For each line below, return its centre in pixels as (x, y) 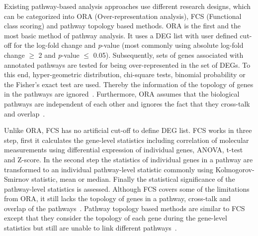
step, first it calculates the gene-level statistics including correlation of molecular (127, 140)
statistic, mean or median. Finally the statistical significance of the (133, 179)
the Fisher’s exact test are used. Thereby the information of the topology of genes (129, 84)
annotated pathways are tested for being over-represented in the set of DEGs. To (127, 64)
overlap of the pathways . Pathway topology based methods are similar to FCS (125, 208)
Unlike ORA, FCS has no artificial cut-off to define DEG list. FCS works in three (128, 130)
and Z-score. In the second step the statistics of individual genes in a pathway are (129, 159)
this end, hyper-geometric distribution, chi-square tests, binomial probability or (125, 74)
